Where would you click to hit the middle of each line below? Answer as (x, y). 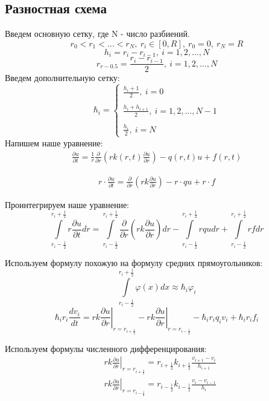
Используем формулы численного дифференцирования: (106, 348)
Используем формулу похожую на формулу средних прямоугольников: (134, 262)
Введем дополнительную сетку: (62, 78)
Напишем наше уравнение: (54, 142)
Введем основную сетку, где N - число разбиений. (97, 34)
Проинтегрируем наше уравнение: (67, 204)
